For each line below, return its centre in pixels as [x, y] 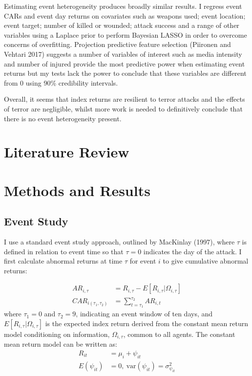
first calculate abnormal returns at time [63, 261]
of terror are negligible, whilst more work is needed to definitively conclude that [123, 108]
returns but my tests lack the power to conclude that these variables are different [125, 73]
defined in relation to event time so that [64, 251]
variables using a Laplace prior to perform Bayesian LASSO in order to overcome [126, 34]
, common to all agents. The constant [179, 334]
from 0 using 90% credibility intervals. [61, 82]
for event [143, 261]
